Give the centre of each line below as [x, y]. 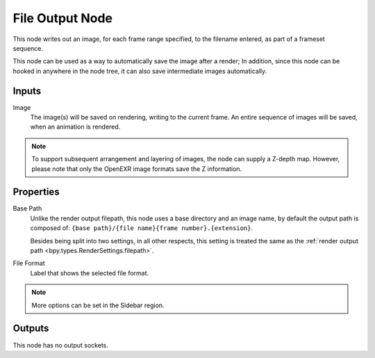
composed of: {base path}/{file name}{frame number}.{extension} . [142, 228]
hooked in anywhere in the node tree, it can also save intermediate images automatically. [140, 71]
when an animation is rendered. [75, 127]
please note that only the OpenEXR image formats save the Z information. [137, 169]
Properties [36, 192]
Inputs [27, 91]
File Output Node [62, 18]
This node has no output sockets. [61, 345]
